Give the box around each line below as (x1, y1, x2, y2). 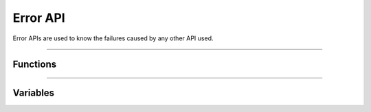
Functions (12, 59, 57, 70)
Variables (12, 87, 55, 99)
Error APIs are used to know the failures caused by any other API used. (12, 34, 214, 42)
